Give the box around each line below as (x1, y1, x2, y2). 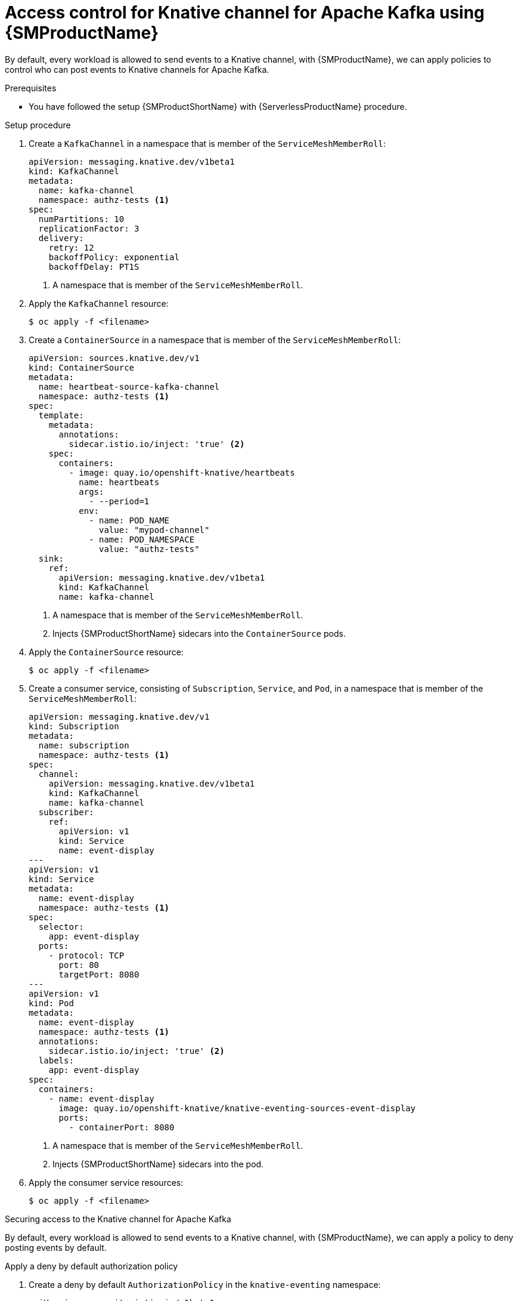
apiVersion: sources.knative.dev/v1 (29, 353, 200, 363)
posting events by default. (5, 1242, 107, 1253)
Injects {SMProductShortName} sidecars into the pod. (52, 1158, 264, 1169)
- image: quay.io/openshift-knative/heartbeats (69, 467, 295, 477)
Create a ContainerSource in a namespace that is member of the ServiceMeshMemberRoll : (29, 334, 401, 345)
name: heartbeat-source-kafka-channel (38, 381, 220, 391)
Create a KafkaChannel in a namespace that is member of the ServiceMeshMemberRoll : (29, 138, 386, 149)
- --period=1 (89, 496, 150, 506)
